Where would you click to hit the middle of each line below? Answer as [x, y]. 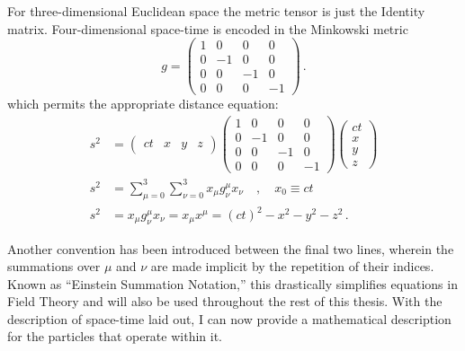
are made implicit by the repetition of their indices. [292, 266]
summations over [54, 266]
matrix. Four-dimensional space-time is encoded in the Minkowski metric [208, 28]
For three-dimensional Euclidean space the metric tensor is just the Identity [216, 11]
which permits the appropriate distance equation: [143, 104]
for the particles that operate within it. [115, 336]
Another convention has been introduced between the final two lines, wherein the [231, 248]
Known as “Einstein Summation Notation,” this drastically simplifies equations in [232, 283]
